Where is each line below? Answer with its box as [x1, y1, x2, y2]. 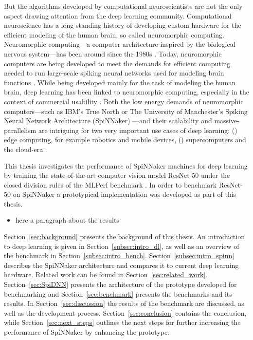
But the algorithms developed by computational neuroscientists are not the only [4, 1, 243, 11]
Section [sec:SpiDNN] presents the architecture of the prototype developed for [4, 279, 237, 289]
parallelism [4, 125, 36, 135]
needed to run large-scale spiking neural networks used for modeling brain [4, 68, 224, 78]
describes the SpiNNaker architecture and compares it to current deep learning [4, 260, 239, 270]
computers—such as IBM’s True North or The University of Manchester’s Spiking [4, 106, 248, 116]
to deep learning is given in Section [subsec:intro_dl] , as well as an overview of [4, 241, 239, 251]
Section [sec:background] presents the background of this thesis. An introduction [4, 231, 245, 242]
